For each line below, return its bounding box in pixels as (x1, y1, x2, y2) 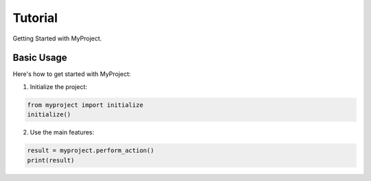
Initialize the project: (30, 82, 87, 90)
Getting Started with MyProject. (12, 34, 102, 43)
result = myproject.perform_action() (27, 147, 155, 154)
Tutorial (12, 10, 58, 25)
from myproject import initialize (27, 101, 144, 109)
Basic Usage (12, 52, 67, 64)
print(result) (27, 156, 75, 164)
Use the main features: (30, 128, 95, 136)
